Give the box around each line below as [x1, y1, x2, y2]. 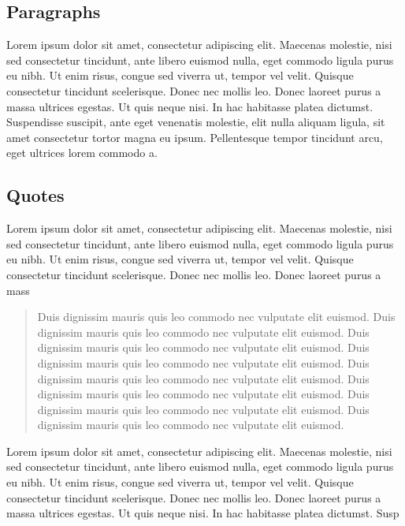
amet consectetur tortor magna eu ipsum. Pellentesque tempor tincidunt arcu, [6, 129, 383, 145]
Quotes [6, 183, 65, 207]
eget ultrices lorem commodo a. [6, 144, 158, 161]
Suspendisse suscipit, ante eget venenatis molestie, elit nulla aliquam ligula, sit [6, 114, 385, 130]
